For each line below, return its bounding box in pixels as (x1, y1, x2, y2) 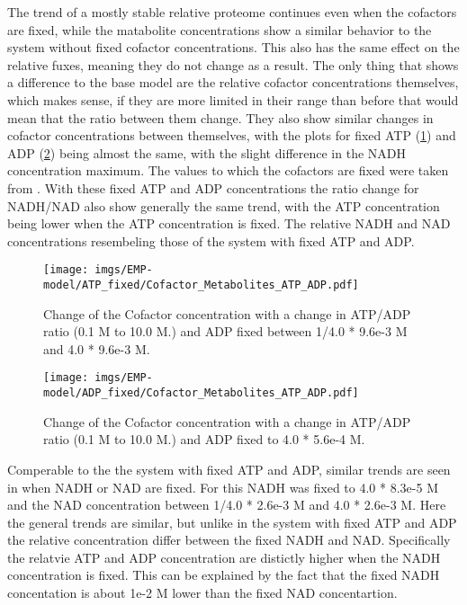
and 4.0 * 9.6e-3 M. (43, 339, 150, 358)
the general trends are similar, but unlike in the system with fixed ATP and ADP (7, 512, 457, 531)
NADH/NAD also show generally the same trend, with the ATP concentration (7, 196, 440, 215)
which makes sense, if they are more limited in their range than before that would (7, 90, 459, 109)
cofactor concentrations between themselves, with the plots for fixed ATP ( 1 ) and (7, 126, 456, 145)
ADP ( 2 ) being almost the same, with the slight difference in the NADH (7, 143, 406, 162)
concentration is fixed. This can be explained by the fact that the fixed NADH (7, 565, 440, 584)
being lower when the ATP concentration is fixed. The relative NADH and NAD (7, 214, 451, 233)
